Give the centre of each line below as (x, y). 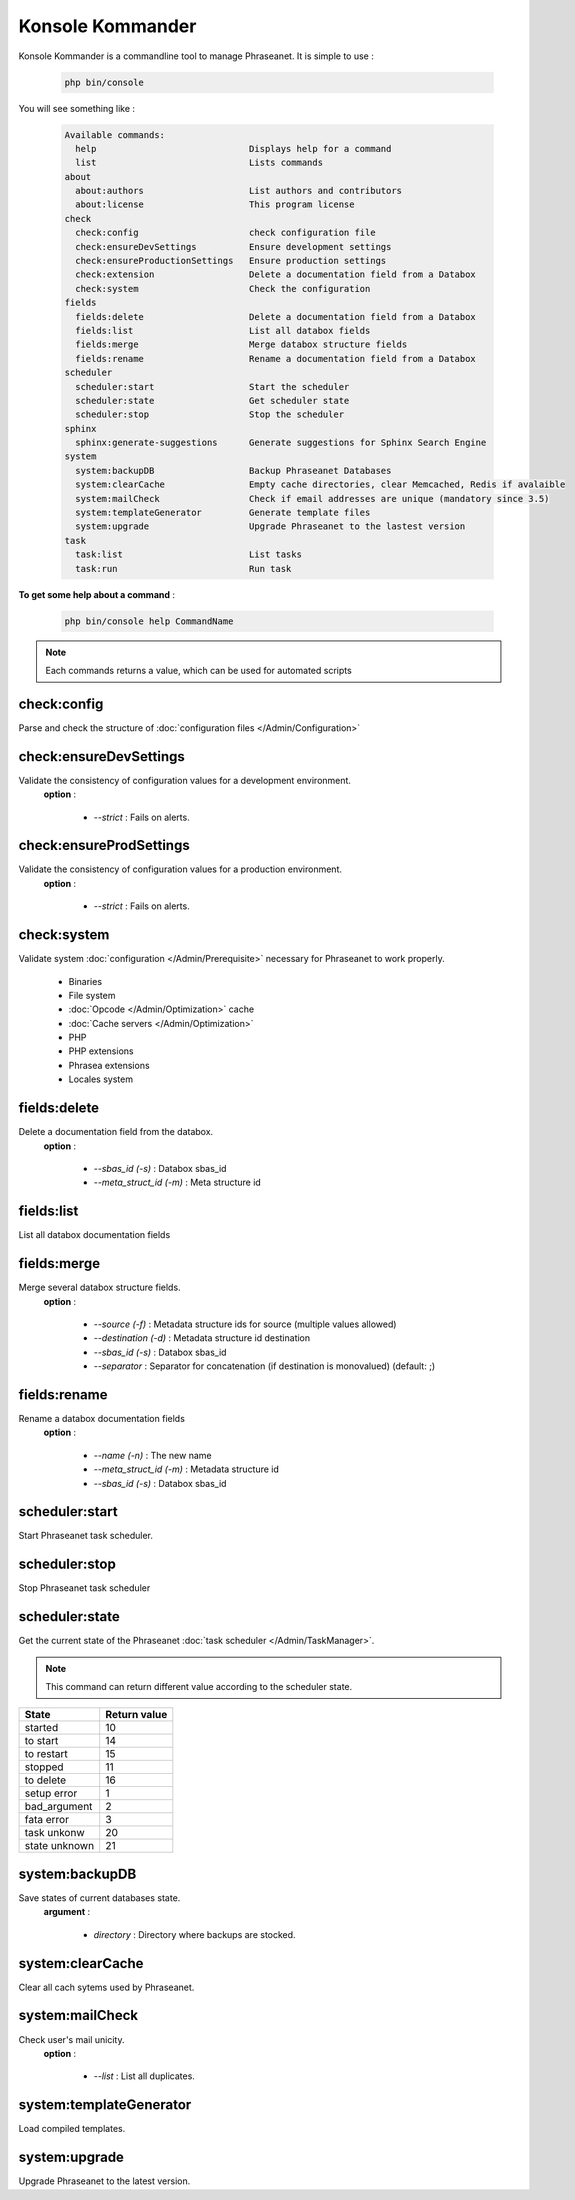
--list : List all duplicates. (144, 2076)
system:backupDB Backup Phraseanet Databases (233, 470)
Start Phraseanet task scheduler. (86, 1536)
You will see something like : (76, 108)
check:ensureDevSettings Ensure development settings (233, 246)
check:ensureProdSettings (104, 845)
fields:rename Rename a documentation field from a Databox (276, 358)
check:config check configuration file (225, 233)
